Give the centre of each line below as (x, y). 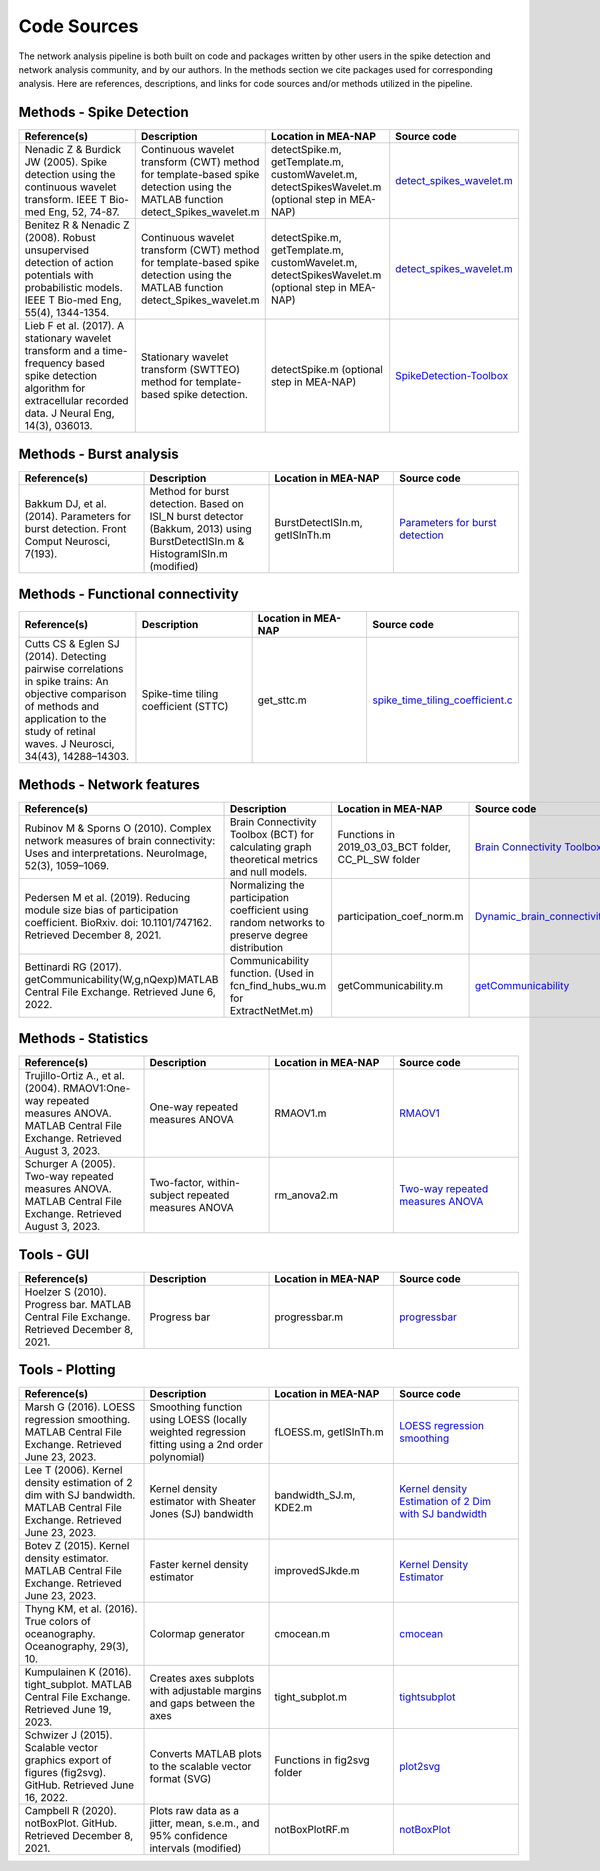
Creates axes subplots (202, 1678)
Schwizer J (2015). (68, 1735)
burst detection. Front (75, 528)
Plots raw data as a (194, 1811)
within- (223, 1183)
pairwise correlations (74, 669)
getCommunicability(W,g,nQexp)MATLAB (121, 979)
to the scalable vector (200, 1767)
